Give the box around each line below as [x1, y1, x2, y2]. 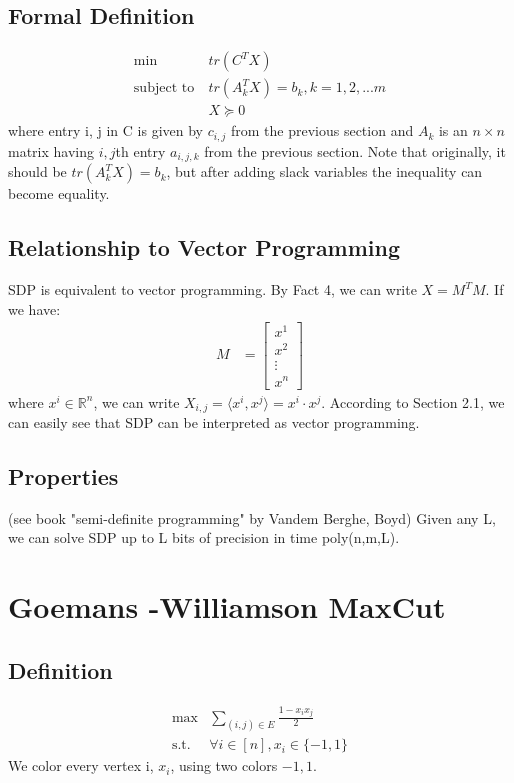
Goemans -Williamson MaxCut [8, 586, 446, 627]
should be [8, 161, 67, 182]
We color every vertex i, [8, 755, 154, 776]
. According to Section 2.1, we [321, 391, 505, 412]
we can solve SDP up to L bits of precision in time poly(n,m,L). [8, 527, 400, 548]
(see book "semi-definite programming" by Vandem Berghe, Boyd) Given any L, [8, 507, 496, 528]
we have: [8, 298, 61, 319]
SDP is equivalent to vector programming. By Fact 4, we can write [8, 279, 417, 299]
